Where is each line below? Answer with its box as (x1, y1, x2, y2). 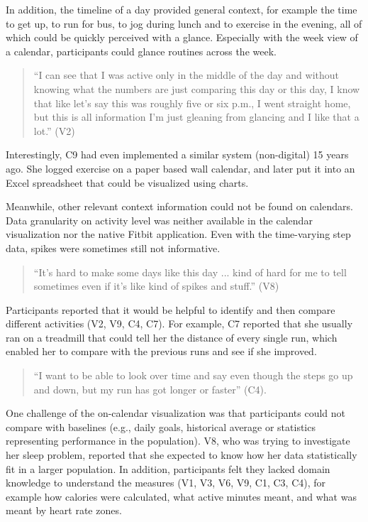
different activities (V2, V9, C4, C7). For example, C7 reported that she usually (6, 316, 353, 331)
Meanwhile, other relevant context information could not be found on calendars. (6, 199, 353, 214)
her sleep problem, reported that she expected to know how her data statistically (6, 447, 357, 462)
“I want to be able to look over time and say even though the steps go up (33, 368, 353, 383)
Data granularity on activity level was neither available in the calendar (6, 212, 313, 227)
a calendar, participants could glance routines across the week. (6, 43, 277, 58)
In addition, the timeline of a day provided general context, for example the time (6, 2, 357, 16)
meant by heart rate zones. (6, 503, 122, 518)
